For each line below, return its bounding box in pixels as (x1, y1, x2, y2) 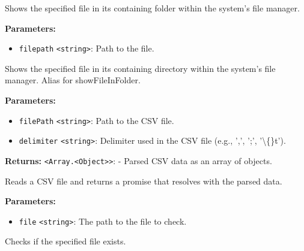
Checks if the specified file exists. (5, 235, 126, 247)
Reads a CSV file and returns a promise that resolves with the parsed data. (5, 174, 282, 187)
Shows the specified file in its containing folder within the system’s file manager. (5, 2, 300, 14)
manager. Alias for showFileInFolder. (5, 74, 141, 86)
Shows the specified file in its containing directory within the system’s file (5, 62, 276, 74)
